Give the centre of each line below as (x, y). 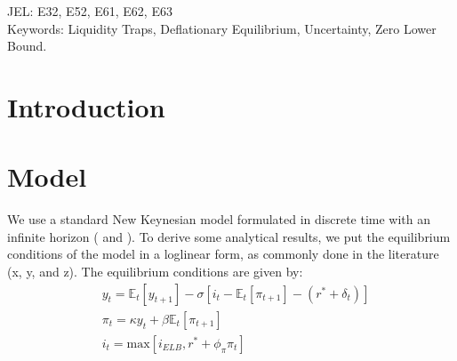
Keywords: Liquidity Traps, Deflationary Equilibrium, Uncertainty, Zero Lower (222, 28)
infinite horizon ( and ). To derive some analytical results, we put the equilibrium (229, 236)
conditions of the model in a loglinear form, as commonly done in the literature (223, 254)
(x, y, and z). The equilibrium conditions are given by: (155, 272)
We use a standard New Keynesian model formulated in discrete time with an (219, 219)
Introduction (86, 106)
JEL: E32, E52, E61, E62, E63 (90, 11)
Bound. (27, 46)
